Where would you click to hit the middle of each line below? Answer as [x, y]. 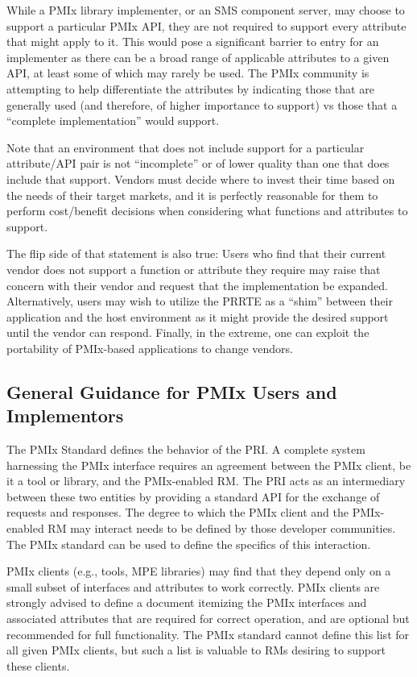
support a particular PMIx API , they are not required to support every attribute [206, 25]
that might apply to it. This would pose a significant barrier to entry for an [193, 42]
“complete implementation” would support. [113, 120]
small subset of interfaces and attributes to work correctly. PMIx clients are [193, 586]
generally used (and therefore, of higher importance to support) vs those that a [202, 104]
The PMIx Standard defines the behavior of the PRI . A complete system [186, 449]
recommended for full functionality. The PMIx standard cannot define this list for [208, 634]
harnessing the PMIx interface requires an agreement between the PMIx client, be [209, 465]
